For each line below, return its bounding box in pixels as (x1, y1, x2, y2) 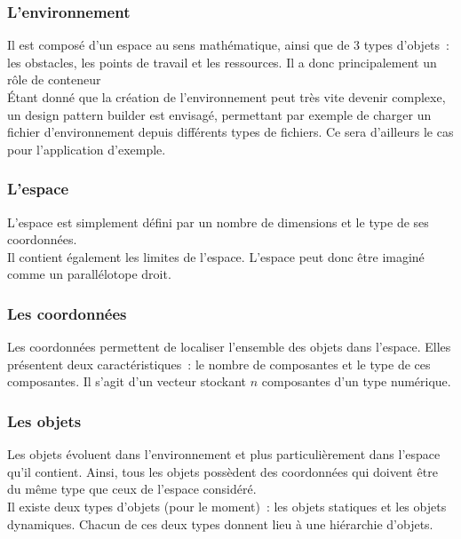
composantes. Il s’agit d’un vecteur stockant (7, 372, 247, 391)
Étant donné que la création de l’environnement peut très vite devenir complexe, (7, 88, 446, 106)
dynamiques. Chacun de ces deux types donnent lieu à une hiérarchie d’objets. (7, 514, 433, 533)
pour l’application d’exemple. (7, 139, 166, 158)
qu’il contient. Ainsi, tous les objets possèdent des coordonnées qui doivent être (7, 462, 438, 480)
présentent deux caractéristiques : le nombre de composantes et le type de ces (7, 354, 431, 373)
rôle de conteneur (7, 70, 101, 89)
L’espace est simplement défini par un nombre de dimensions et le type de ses (7, 212, 429, 231)
